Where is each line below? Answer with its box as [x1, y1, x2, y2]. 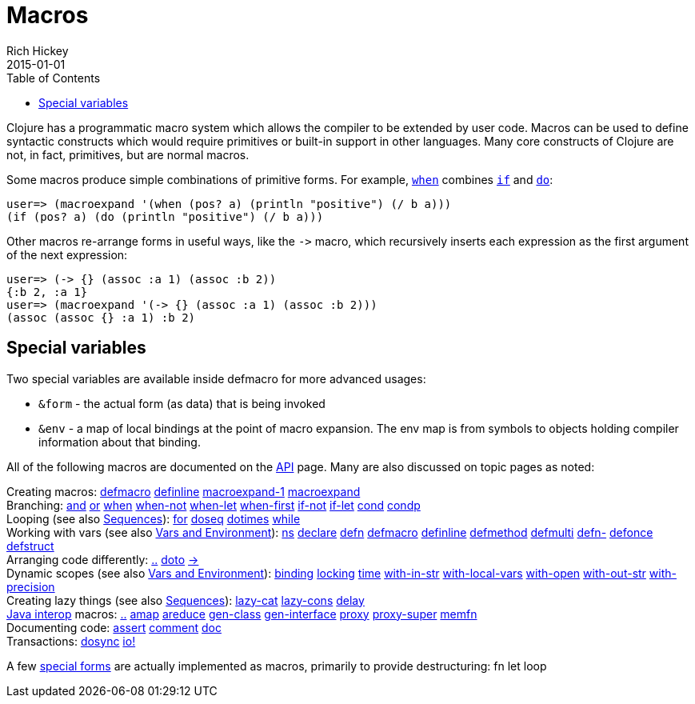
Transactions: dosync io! [6, 634, 136, 648]
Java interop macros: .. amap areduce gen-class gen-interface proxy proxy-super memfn [6, 606, 477, 621]
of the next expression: [6, 247, 128, 262]
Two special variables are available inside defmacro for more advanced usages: [6, 371, 426, 386]
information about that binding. [38, 434, 201, 449]
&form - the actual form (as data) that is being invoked [38, 396, 326, 410]
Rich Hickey [6, 43, 69, 58]
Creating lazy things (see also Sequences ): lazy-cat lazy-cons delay [6, 593, 365, 607]
